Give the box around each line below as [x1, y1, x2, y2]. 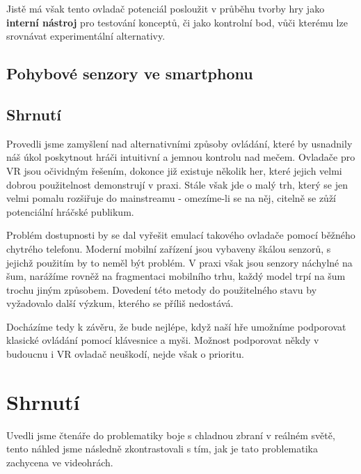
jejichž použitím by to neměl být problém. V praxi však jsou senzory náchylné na [6, 255, 353, 269]
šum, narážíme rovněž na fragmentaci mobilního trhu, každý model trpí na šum [6, 269, 346, 283]
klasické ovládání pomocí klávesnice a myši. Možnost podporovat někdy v [6, 333, 319, 347]
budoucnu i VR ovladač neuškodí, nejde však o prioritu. [6, 347, 244, 361]
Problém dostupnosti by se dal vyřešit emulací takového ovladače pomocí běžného [6, 228, 355, 242]
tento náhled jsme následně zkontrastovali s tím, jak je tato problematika [6, 441, 318, 456]
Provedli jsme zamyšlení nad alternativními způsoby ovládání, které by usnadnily [6, 136, 353, 150]
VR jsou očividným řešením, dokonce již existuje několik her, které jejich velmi [6, 163, 342, 177]
